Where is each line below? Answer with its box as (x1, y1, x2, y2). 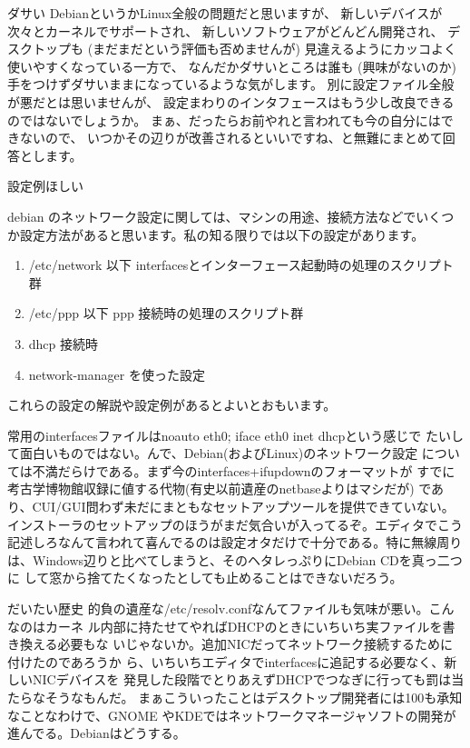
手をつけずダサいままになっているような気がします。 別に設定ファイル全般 (7, 75, 455, 94)
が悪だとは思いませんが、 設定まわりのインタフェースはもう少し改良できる (7, 92, 455, 111)
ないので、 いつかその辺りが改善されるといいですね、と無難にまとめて (19, 128, 443, 147)
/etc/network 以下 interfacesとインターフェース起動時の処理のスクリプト (28, 255, 454, 274)
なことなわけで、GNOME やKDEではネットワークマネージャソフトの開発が (7, 705, 456, 724)
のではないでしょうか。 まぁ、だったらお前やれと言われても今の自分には (7, 110, 441, 129)
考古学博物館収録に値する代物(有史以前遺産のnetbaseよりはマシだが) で (7, 479, 432, 498)
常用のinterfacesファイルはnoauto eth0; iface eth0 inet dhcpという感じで (7, 425, 422, 444)
